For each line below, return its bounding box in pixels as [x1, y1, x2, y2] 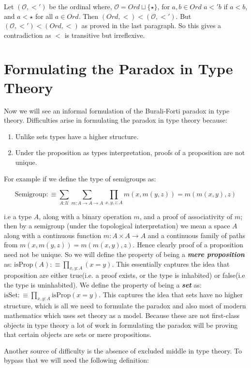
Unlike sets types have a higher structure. [15, 131, 139, 141]
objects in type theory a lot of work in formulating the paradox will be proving [4, 320, 238, 330]
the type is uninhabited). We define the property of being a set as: [4, 279, 202, 289]
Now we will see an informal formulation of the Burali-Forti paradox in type [4, 105, 230, 115]
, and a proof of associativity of [139, 211, 233, 221]
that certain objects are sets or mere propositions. [4, 329, 152, 339]
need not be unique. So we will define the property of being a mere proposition [4, 249, 245, 259]
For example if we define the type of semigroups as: [4, 173, 156, 183]
